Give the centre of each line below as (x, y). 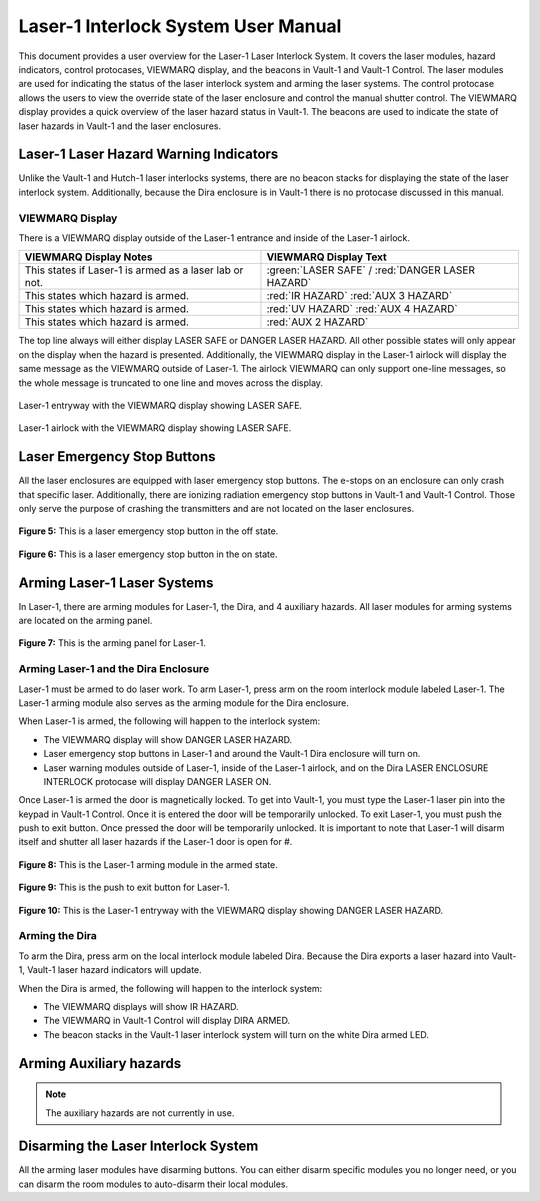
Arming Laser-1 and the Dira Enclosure (114, 669)
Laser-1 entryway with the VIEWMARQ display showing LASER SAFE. (160, 405)
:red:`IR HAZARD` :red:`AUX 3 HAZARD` (359, 296)
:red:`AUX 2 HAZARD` (317, 322)
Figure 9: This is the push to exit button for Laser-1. (124, 887)
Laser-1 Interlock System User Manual (180, 26)
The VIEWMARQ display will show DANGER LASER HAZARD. (168, 739)
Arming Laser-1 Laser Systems (116, 582)
